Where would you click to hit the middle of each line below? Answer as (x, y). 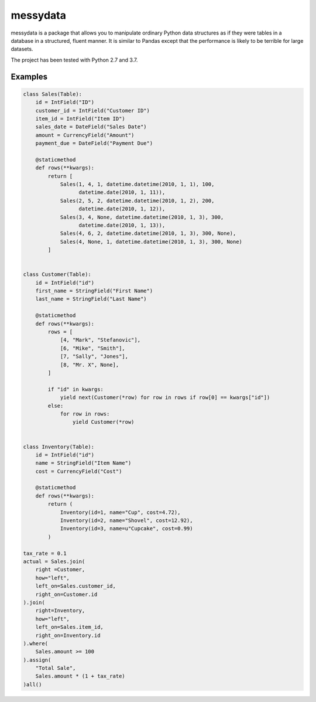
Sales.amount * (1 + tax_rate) (80, 676)
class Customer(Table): (57, 275)
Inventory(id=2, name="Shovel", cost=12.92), (126, 521)
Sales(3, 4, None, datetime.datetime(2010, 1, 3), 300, (142, 217)
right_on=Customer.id (66, 594)
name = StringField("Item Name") (83, 463)
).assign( (37, 660)
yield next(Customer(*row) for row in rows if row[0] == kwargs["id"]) (165, 398)
